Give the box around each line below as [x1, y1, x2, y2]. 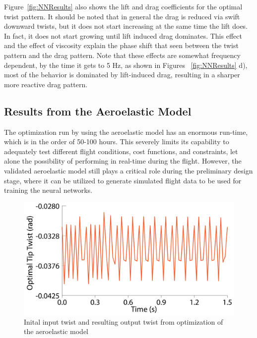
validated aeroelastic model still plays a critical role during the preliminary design [4, 165, 253, 175]
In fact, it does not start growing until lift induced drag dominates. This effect [4, 30, 242, 41]
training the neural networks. [4, 185, 92, 195]
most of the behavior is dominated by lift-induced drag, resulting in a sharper [4, 69, 240, 80]
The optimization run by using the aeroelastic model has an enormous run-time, [4, 126, 248, 137]
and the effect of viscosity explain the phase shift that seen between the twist [4, 40, 239, 51]
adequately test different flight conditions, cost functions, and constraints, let [4, 146, 238, 156]
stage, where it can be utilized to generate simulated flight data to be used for [4, 175, 242, 185]
